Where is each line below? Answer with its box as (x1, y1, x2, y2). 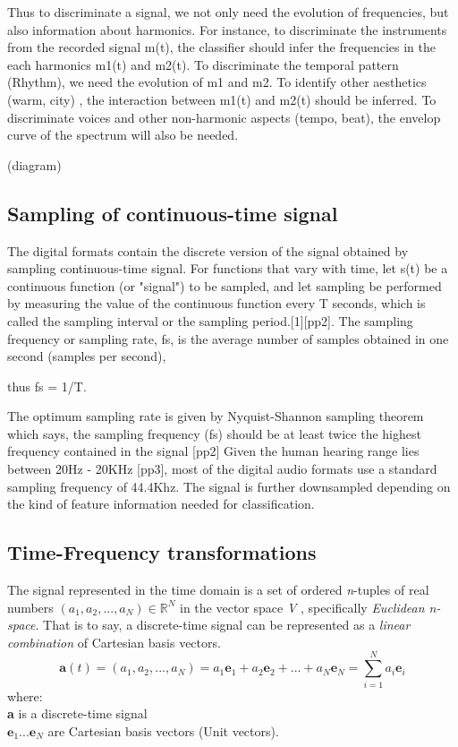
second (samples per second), (7, 347, 166, 365)
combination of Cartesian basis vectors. (7, 632, 221, 651)
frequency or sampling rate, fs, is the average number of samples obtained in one (7, 329, 449, 348)
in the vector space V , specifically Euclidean (180, 597, 425, 616)
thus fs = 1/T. (7, 376, 87, 395)
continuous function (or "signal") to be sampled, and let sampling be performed (7, 276, 442, 295)
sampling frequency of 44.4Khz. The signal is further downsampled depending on (7, 477, 451, 495)
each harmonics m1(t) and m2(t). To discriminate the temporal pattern (7, 55, 399, 73)
